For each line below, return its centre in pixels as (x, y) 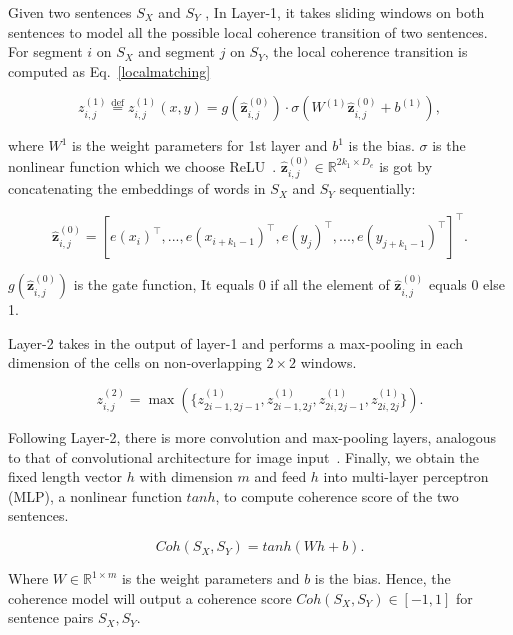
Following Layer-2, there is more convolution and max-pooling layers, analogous (252, 437)
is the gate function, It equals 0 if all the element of (231, 284)
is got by (406, 165)
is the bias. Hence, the (382, 578)
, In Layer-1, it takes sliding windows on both (345, 12)
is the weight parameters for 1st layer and (200, 145)
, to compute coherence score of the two (337, 495)
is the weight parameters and (210, 578)
